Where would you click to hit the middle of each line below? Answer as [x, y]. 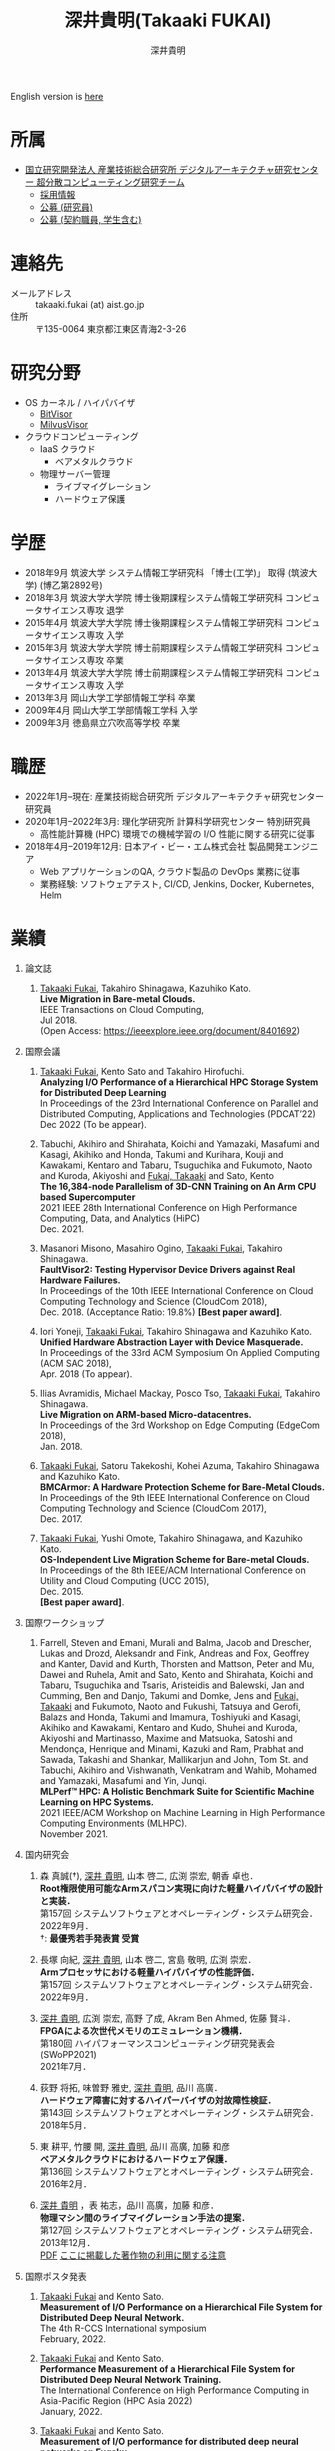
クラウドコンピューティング [81, 436]
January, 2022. [71, 2411]
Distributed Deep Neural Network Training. [130, 2379]
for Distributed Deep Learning [103, 1092]
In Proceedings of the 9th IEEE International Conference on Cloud [174, 1497]
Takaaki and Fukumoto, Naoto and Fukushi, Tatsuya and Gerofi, [170, 1706]
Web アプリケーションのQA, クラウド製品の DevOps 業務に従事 [170, 871]
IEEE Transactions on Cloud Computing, [122, 1009]
